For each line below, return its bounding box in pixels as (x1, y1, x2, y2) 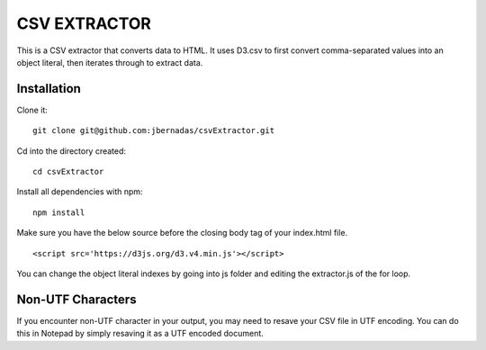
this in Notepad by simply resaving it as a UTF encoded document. (16, 328, 265, 339)
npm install (32, 207, 85, 218)
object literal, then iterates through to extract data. (16, 57, 203, 67)
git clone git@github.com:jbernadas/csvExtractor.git (32, 126, 274, 136)
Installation (16, 81, 81, 96)
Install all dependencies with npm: (16, 186, 143, 197)
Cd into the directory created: (16, 145, 126, 157)
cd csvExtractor (32, 166, 104, 177)
